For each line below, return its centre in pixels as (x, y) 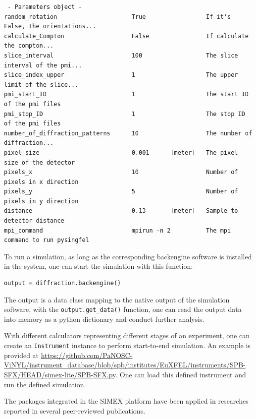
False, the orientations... (50, 27)
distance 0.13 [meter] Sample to (121, 211)
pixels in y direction (41, 201)
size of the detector (40, 162)
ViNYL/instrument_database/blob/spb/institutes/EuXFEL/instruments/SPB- (125, 365)
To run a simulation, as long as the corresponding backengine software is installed (128, 256)
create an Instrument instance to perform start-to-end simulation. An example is (127, 345)
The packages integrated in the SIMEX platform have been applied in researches (126, 401)
